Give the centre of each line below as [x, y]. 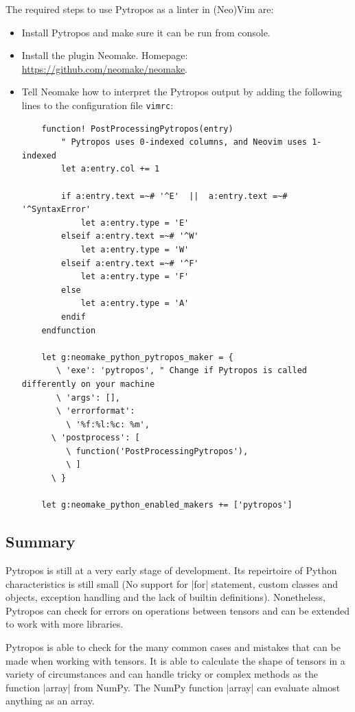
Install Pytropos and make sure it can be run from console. [146, 32]
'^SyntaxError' [56, 210]
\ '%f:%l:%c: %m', [108, 424]
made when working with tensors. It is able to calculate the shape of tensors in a [175, 660]
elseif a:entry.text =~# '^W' [130, 236]
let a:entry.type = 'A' [135, 304]
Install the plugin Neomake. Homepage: [105, 55]
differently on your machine [88, 384]
